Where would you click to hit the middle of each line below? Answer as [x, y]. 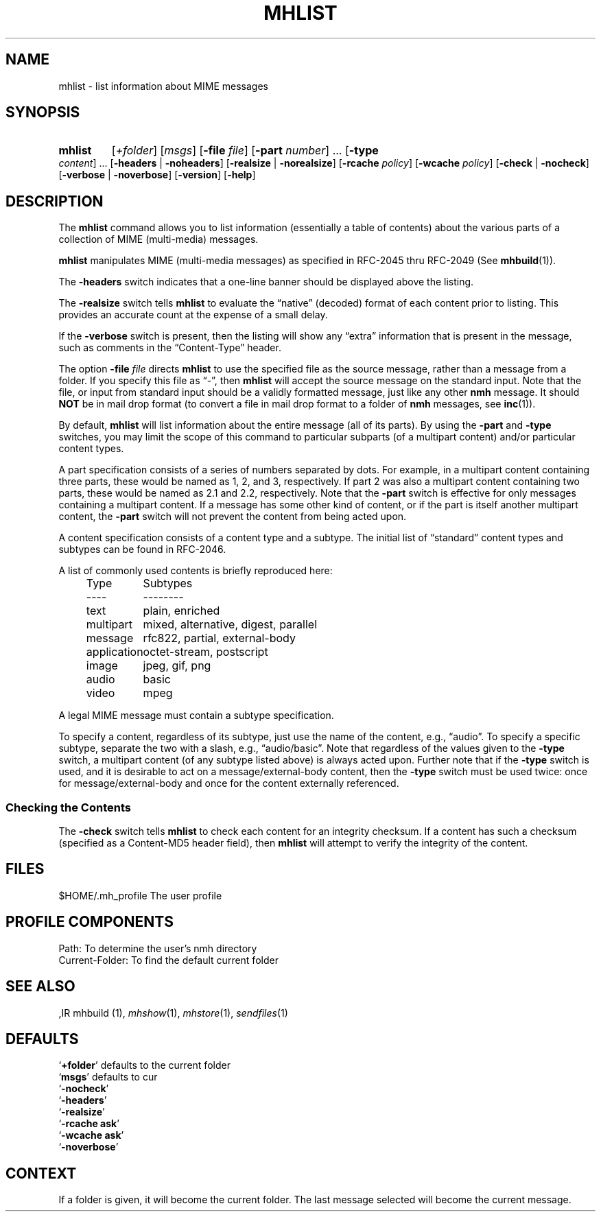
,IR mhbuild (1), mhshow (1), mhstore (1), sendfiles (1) [173, 1013]
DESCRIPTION [55, 201]
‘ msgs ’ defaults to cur [108, 1077]
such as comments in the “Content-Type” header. [170, 348]
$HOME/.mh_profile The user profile [140, 895]
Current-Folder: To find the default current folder [168, 960]
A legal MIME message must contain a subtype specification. [196, 716]
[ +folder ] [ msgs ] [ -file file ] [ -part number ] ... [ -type [245, 151]
